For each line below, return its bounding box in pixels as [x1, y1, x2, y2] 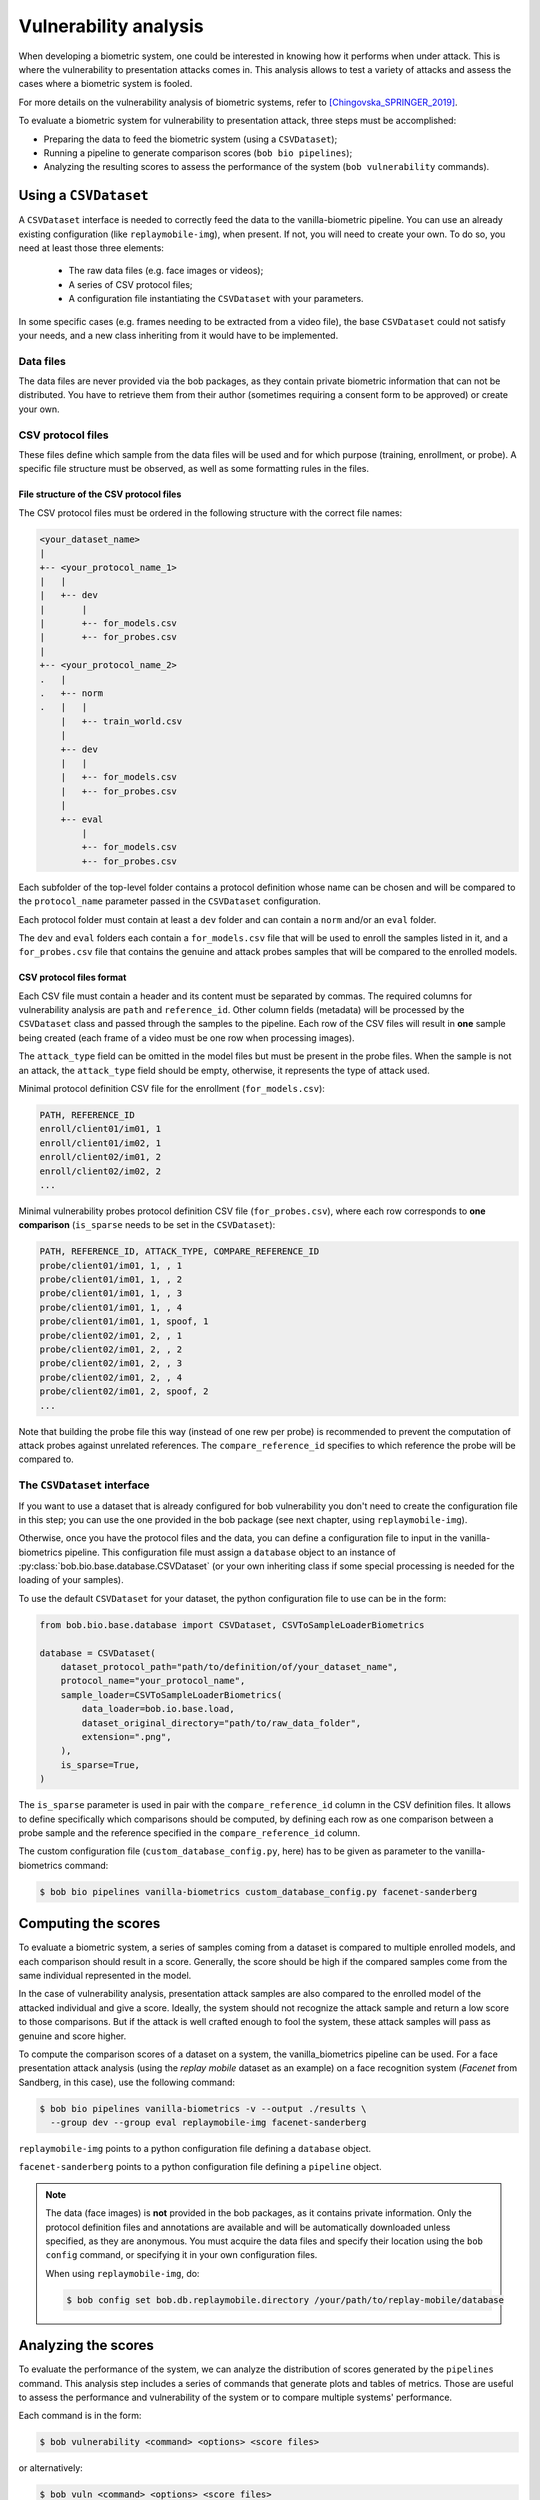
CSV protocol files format [18, 971, 127, 984]
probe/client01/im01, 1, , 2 [39, 1274, 183, 1285]
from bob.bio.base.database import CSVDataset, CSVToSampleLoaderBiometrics [39, 1619, 425, 1630]
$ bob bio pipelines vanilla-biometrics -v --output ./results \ [39, 2103, 367, 2114]
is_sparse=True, [60, 1759, 140, 1770]
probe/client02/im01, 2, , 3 [39, 1358, 183, 1369]
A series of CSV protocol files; [68, 278, 194, 290]
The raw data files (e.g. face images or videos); [68, 265, 264, 277]
